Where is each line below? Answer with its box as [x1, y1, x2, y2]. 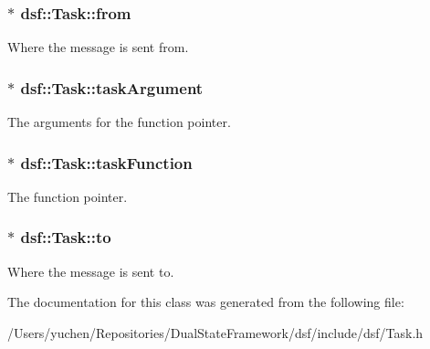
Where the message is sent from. [7, 37, 189, 57]
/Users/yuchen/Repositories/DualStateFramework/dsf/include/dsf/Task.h [7, 323, 424, 342]
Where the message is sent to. [7, 261, 174, 280]
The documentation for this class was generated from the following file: [7, 292, 404, 312]
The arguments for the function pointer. [7, 112, 231, 132]
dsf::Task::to [20, 226, 111, 249]
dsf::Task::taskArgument [20, 76, 204, 99]
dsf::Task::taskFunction [20, 151, 193, 174]
